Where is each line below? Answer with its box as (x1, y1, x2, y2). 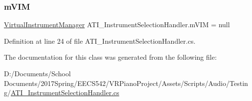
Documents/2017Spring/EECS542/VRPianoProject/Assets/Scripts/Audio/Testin (4, 78, 248, 88)
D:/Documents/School (4, 68, 71, 78)
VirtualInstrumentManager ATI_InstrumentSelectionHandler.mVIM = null (4, 19, 230, 30)
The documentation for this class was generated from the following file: (4, 52, 217, 62)
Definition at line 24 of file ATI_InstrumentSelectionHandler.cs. (4, 35, 196, 46)
